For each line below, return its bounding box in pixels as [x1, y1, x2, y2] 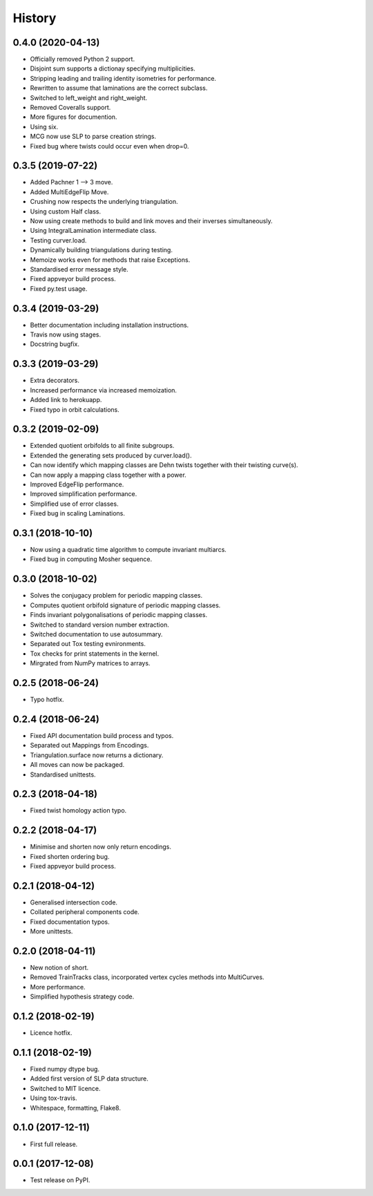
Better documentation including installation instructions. [30, 321, 189, 329]
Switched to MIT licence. [30, 1084, 101, 1092]
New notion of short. [30, 964, 89, 972]
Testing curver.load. [30, 236, 87, 245]
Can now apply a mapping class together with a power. [30, 471, 186, 479]
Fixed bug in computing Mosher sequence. [30, 555, 153, 563]
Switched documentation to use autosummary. [30, 629, 163, 638]
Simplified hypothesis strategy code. [30, 992, 135, 1001]
